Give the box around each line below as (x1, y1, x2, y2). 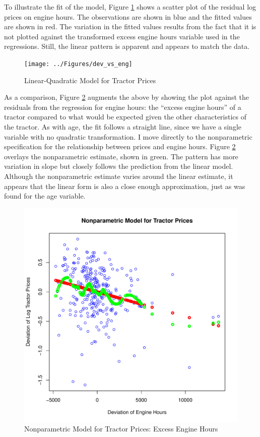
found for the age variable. (4, 191, 86, 201)
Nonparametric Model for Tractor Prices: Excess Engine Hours (24, 423, 218, 434)
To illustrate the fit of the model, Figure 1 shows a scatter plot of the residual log (4, 2, 256, 12)
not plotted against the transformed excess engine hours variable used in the (4, 31, 240, 41)
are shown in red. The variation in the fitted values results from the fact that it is (4, 21, 256, 32)
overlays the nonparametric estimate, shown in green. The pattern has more (4, 151, 238, 161)
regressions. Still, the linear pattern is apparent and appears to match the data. (4, 41, 250, 51)
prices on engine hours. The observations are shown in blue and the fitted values (4, 11, 252, 22)
